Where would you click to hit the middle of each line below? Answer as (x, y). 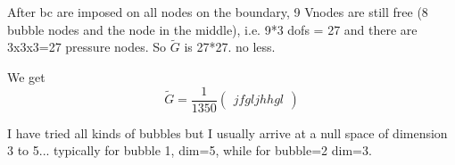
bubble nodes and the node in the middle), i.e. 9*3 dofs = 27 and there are (212, 29)
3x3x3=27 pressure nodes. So (87, 47)
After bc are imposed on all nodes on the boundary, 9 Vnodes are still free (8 (218, 12)
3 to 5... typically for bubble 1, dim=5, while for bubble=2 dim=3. (190, 150)
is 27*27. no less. (230, 47)
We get (26, 77)
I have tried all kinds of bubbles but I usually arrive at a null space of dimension (227, 132)
